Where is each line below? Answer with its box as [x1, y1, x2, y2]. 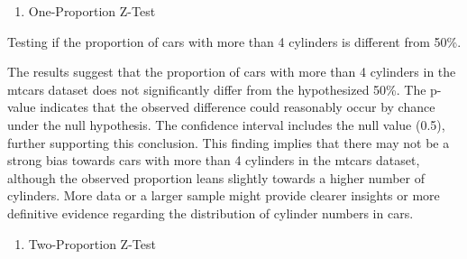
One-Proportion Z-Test [28, 2, 156, 20]
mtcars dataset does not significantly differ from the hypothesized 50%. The [7, 79, 426, 98]
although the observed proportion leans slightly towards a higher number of [7, 168, 425, 187]
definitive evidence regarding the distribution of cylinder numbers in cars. [7, 203, 414, 222]
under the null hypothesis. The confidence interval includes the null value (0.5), [7, 115, 445, 134]
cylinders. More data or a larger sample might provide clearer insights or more [7, 186, 440, 205]
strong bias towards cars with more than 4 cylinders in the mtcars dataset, [7, 151, 420, 170]
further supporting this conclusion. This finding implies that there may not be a [7, 133, 450, 152]
